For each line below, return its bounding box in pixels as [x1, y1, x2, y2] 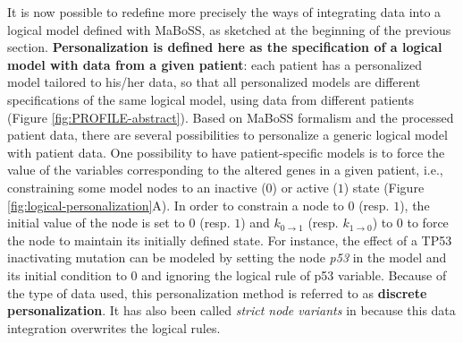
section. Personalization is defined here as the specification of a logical [7, 38, 442, 56]
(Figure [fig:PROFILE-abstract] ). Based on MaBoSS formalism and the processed [7, 107, 454, 126]
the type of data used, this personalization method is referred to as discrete [7, 283, 427, 302]
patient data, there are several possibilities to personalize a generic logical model [7, 125, 448, 144]
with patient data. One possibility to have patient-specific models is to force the [7, 142, 445, 161]
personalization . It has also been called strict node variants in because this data [7, 301, 456, 320]
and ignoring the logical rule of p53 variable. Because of [141, 265, 447, 284]
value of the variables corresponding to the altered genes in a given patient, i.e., [7, 160, 443, 179]
